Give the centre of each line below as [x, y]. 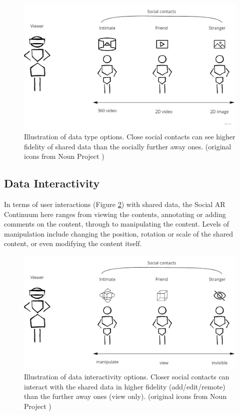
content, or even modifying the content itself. [73, 243]
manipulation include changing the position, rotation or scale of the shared [119, 233]
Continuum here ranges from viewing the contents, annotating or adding [115, 214]
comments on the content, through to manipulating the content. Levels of [116, 224]
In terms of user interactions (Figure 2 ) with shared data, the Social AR [115, 204]
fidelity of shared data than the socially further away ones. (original [128, 146]
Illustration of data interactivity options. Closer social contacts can [127, 376]
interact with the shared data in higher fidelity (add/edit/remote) [125, 386]
